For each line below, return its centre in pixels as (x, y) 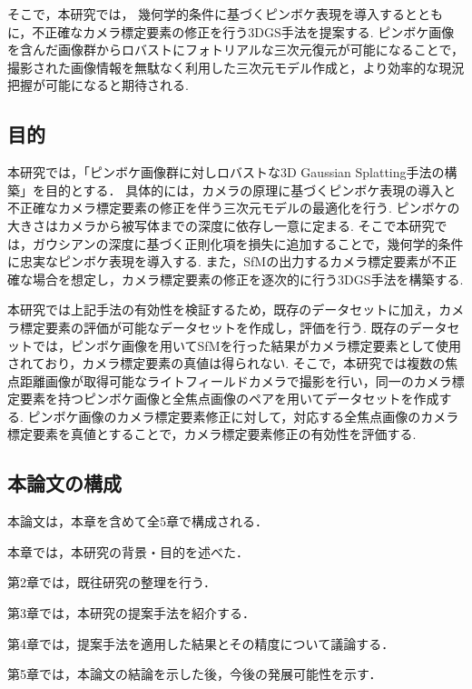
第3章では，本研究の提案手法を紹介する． (131, 613)
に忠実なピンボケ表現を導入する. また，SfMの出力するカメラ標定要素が (220, 261)
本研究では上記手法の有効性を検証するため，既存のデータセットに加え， (223, 310)
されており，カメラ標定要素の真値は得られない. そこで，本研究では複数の (226, 363)
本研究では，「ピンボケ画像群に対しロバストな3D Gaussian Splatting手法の (226, 172)
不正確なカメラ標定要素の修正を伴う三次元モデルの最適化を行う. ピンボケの (234, 208)
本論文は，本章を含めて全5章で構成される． (138, 521)
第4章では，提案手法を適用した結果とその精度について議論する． (201, 643)
